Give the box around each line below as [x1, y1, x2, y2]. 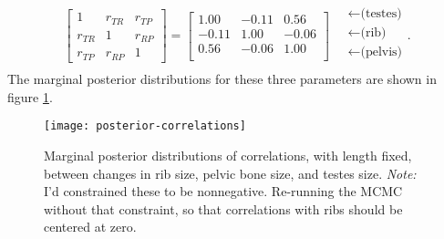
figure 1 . [7, 87, 53, 106]
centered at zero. [44, 217, 137, 236]
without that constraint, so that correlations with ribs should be [44, 199, 403, 218]
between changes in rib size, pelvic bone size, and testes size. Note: [44, 163, 417, 182]
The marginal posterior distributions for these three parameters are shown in [7, 69, 437, 88]
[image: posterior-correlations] [44, 119, 246, 133]
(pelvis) [360, 46, 403, 59]
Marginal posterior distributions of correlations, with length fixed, [44, 146, 412, 164]
